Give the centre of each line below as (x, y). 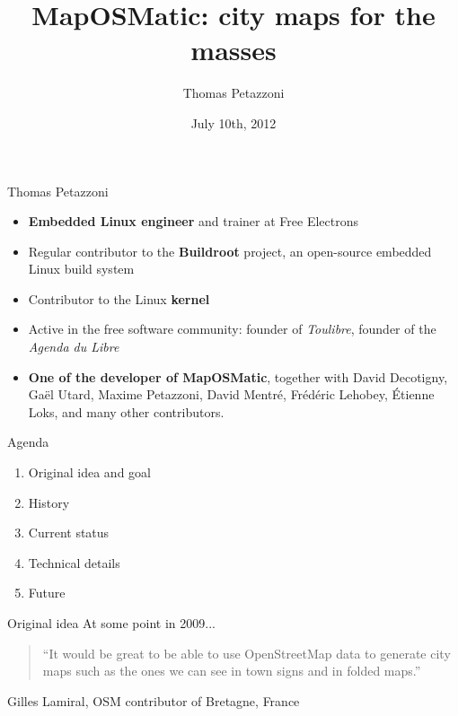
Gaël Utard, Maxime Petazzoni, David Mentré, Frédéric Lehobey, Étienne (231, 394)
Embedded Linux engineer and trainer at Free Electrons (193, 221)
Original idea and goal (89, 472)
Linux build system (81, 269)
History (49, 502)
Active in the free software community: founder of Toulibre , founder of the (232, 329)
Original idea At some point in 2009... (111, 623)
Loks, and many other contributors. (126, 411)
